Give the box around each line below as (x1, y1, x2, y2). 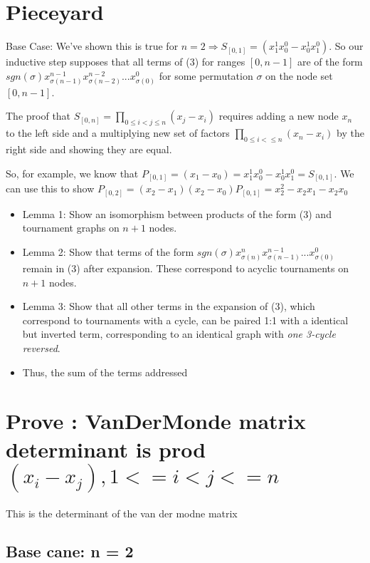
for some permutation (159, 68, 253, 83)
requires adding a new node (218, 108, 339, 123)
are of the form (297, 54, 363, 69)
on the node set (265, 68, 333, 83)
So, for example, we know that (6, 165, 139, 180)
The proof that (6, 108, 71, 123)
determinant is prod (6, 434, 206, 463)
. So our (329, 38, 364, 53)
